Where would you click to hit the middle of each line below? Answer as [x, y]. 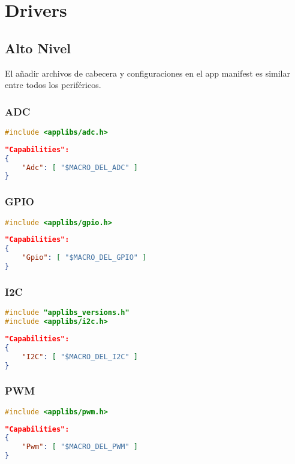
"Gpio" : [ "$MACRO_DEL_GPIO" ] [84, 258]
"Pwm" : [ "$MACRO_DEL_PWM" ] [80, 447]
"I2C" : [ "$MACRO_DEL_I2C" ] [80, 357]
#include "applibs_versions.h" [67, 313]
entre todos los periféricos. [53, 85]
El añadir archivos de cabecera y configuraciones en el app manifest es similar [147, 73]
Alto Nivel [38, 48]
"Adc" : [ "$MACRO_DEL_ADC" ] [80, 167]
